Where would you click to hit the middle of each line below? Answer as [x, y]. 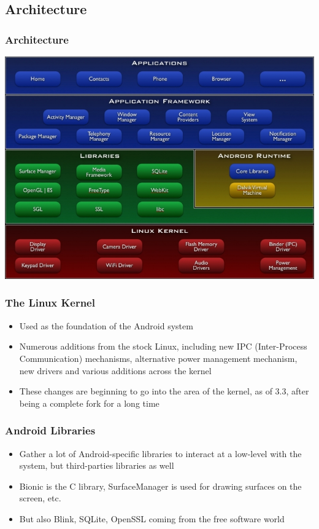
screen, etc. [40, 498]
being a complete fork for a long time [89, 403]
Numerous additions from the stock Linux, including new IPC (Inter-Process [163, 346]
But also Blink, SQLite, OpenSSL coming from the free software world [152, 518]
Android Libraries [50, 430]
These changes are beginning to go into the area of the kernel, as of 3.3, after [164, 391]
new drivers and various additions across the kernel [115, 370]
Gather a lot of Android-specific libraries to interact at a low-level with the [160, 453]
